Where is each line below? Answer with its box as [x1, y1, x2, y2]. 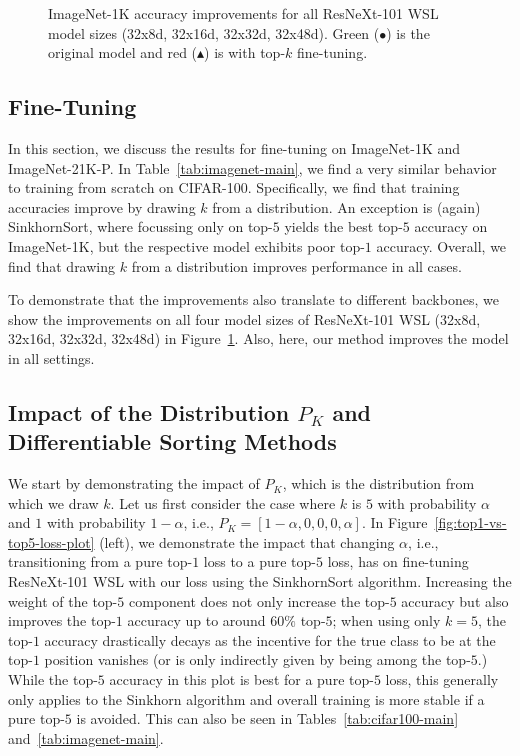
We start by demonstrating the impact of [8, 473, 260, 494]
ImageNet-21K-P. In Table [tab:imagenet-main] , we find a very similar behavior [8, 157, 497, 178]
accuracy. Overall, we [376, 235, 507, 256]
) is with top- [204, 42, 286, 63]
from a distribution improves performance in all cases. [131, 255, 462, 276]
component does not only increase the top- [128, 590, 390, 611]
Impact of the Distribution [8, 396, 290, 427]
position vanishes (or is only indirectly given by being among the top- [44, 649, 471, 670]
